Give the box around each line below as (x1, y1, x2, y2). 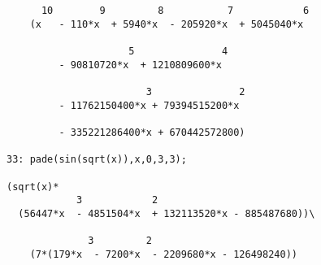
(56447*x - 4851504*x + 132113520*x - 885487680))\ (18, 207, 315, 219)
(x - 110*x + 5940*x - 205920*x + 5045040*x (29, 18, 304, 30)
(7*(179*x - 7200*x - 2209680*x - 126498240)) (29, 248, 297, 260)
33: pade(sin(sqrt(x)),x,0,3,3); (7, 154, 187, 166)
